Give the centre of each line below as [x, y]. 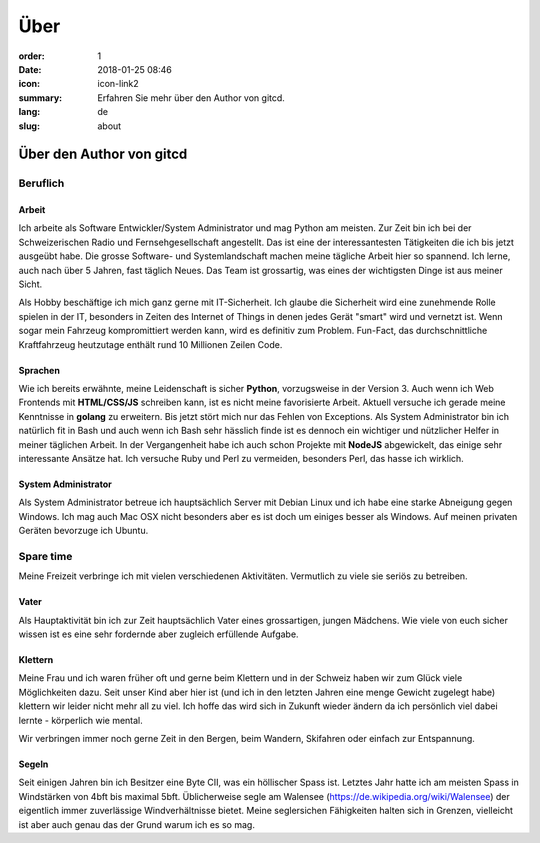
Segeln [33, 764]
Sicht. [30, 284]
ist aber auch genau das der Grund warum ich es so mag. [136, 824]
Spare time [45, 556]
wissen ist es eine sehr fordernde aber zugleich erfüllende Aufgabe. [158, 634]
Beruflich [41, 183]
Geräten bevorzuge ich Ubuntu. [83, 531]
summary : [40, 97]
